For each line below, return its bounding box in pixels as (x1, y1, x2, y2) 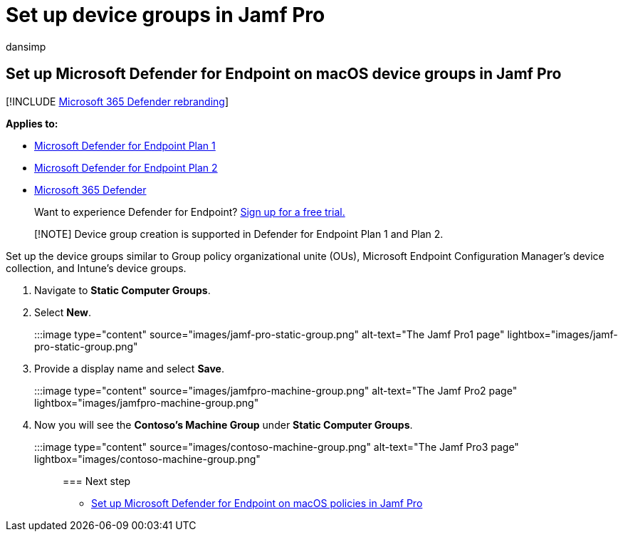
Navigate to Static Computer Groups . (34, 283, 211, 296)
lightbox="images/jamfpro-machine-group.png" (34, 396, 259, 409)
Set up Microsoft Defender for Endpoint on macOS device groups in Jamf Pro (6, 65, 562, 83)
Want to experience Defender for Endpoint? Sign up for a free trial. (34, 205, 345, 218)
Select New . (34, 306, 91, 318)
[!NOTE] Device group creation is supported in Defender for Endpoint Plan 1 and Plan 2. (34, 227, 444, 240)
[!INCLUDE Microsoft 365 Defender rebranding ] (6, 95, 229, 108)
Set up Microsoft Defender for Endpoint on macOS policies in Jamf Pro (91, 496, 423, 509)
